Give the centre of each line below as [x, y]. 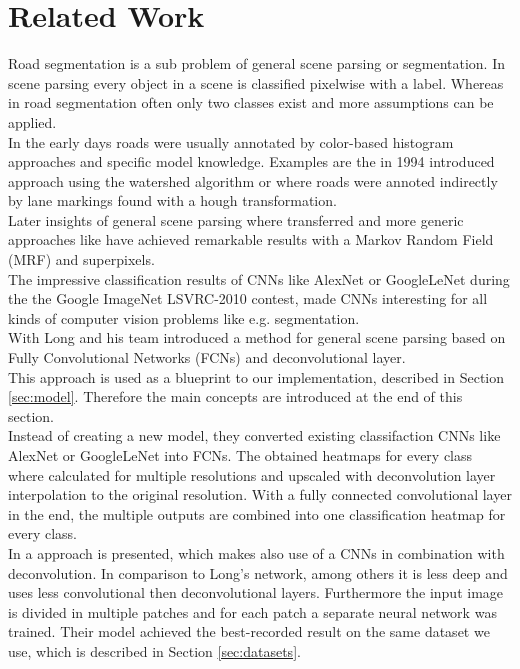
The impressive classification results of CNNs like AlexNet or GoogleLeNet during [259, 278]
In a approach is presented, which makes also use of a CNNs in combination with [256, 552]
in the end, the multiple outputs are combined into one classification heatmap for [257, 513]
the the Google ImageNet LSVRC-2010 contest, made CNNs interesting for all [248, 298]
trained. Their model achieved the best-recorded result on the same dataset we [249, 631]
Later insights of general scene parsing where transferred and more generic [236, 219]
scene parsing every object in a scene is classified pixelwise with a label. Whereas [256, 82]
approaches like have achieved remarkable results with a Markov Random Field [251, 239]
